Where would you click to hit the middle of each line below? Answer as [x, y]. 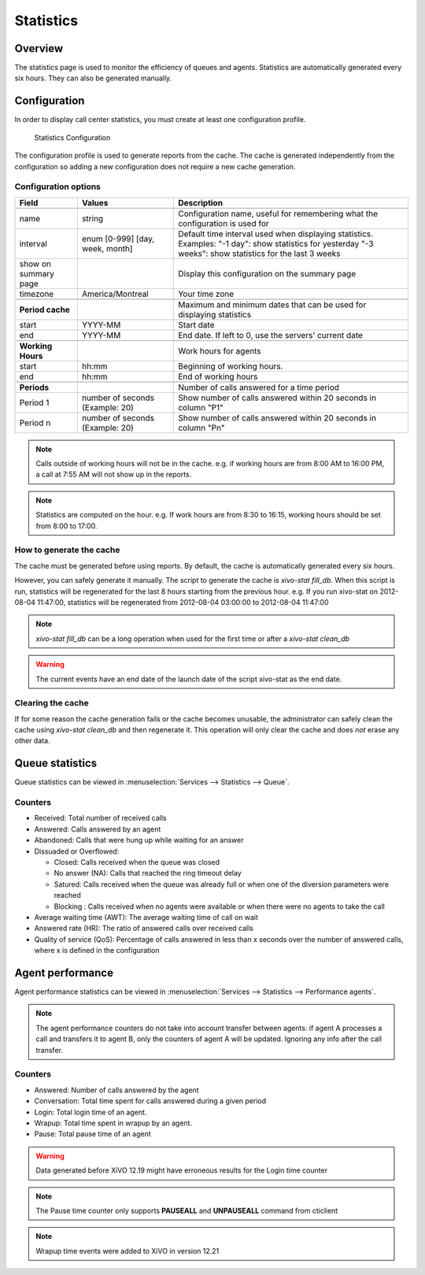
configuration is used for [224, 223]
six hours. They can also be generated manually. [93, 78]
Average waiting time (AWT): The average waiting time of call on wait [146, 917]
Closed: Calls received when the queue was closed [137, 862]
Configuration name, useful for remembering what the [278, 213]
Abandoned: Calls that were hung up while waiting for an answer [139, 840]
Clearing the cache [52, 703]
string [92, 218]
